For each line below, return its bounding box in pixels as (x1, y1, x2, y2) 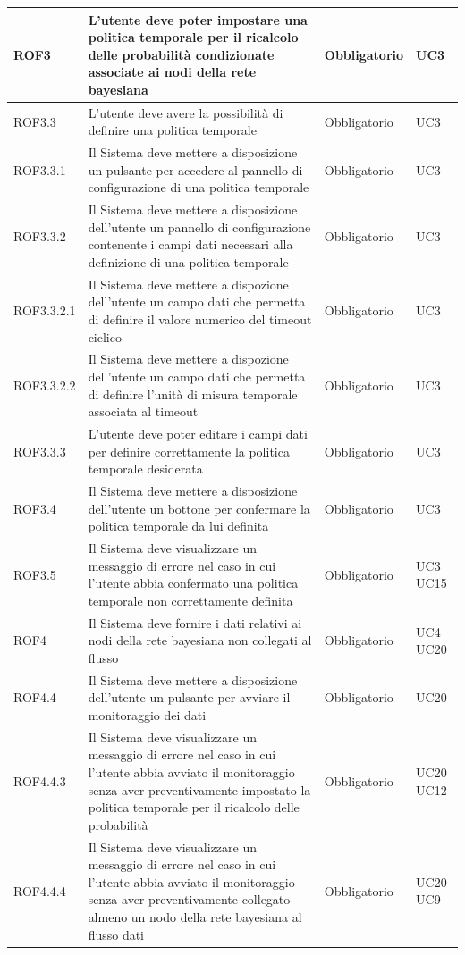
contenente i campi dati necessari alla (88, 235, 293, 254)
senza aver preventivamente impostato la (88, 780, 311, 799)
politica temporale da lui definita (88, 516, 269, 535)
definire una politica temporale (88, 121, 257, 139)
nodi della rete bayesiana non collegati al (88, 631, 312, 649)
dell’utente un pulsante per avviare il (88, 688, 291, 707)
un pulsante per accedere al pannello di (88, 160, 303, 179)
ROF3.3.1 (13, 160, 66, 179)
